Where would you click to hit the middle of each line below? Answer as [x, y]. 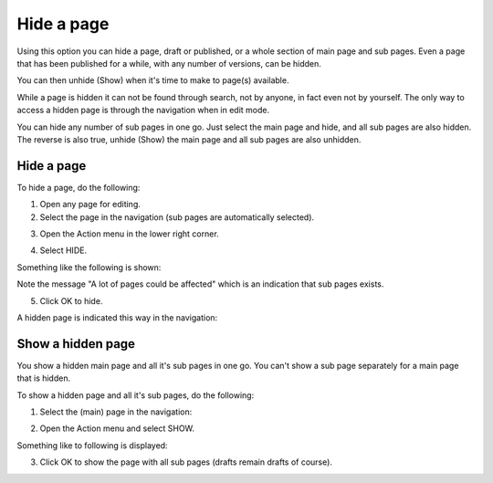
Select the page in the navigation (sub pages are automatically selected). [177, 217]
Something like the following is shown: [89, 267]
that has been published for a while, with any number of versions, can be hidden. [169, 63]
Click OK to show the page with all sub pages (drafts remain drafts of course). [186, 462]
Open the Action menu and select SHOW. [117, 428]
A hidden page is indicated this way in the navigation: [117, 317]
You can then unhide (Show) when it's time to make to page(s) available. [153, 80]
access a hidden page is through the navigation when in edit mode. [143, 110]
